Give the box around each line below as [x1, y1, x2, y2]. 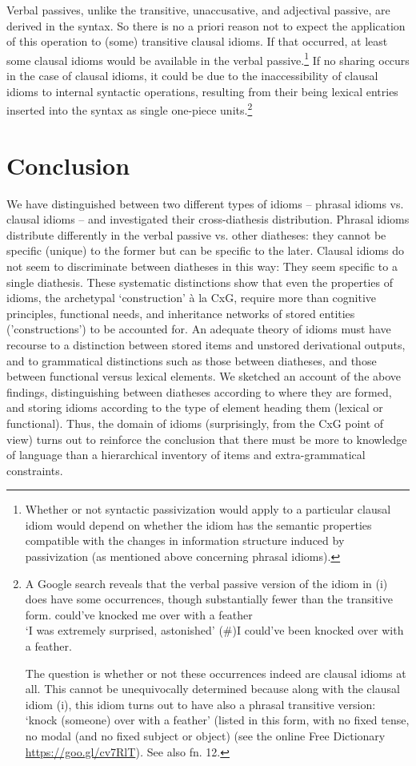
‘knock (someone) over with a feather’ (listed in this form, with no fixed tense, [25, 712, 410, 728]
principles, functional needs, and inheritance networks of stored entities [6, 304, 355, 321]
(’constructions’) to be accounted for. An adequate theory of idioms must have [6, 321, 391, 337]
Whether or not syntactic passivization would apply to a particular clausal [25, 501, 391, 518]
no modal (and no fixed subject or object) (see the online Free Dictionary [25, 728, 386, 744]
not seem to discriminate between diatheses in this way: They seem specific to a [6, 257, 398, 274]
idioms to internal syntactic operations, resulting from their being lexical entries [6, 83, 398, 99]
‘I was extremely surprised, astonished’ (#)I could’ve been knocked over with [25, 622, 404, 639]
